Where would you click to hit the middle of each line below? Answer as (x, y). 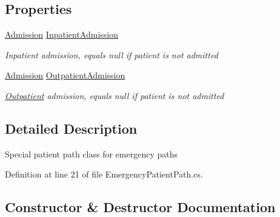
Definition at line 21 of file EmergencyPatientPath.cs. (104, 174)
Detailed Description (71, 128)
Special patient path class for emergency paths (91, 153)
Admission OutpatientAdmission (65, 75)
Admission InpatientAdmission (62, 34)
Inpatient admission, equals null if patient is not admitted (112, 54)
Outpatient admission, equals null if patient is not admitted (115, 95)
